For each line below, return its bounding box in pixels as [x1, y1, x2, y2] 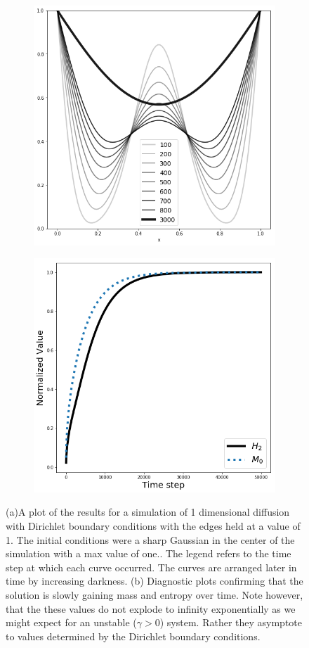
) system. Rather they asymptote [159, 615, 302, 630]
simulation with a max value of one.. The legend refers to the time [6, 546, 291, 561]
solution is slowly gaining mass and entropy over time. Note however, [6, 587, 303, 602]
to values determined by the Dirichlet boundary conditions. [6, 628, 261, 643]
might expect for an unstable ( [6, 615, 137, 630]
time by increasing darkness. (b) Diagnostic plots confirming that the [6, 573, 303, 588]
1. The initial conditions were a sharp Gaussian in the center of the [6, 532, 295, 547]
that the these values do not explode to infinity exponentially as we [6, 601, 296, 616]
